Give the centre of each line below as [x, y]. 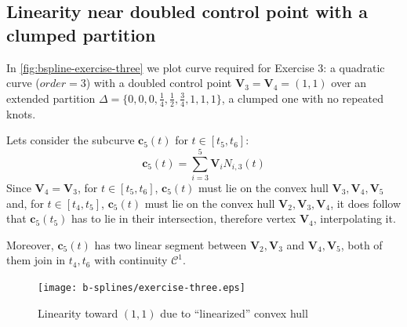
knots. [21, 113]
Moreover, [30, 244]
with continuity [131, 260]
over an [349, 83]
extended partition [51, 98]
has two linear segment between [171, 244]
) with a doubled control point [159, 83]
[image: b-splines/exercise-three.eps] [142, 287]
